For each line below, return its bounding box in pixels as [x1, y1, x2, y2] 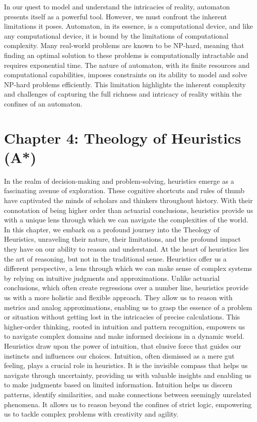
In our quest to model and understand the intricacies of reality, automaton [4, 1, 230, 11]
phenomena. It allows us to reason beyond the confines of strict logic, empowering [4, 399, 252, 409]
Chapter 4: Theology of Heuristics [4, 127, 241, 148]
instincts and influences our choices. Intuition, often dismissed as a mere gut [4, 350, 235, 361]
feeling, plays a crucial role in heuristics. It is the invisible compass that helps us [4, 360, 248, 370]
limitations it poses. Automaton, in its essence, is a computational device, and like [4, 21, 253, 31]
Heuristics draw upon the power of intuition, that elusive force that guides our [4, 340, 242, 351]
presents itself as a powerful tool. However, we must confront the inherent [4, 11, 227, 21]
